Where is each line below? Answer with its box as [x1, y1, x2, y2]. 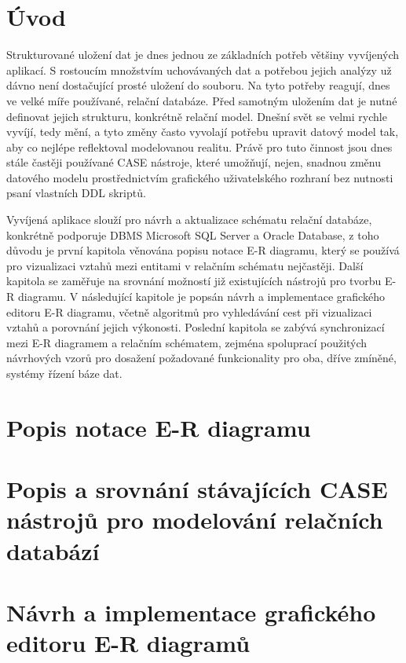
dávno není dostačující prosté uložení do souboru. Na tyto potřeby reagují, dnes [6, 77, 390, 93]
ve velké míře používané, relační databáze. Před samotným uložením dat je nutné [6, 92, 397, 108]
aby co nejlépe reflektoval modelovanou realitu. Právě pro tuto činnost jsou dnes [6, 138, 393, 155]
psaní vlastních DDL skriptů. [6, 185, 146, 201]
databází [6, 534, 100, 566]
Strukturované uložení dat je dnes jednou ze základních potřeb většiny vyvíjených [6, 46, 400, 63]
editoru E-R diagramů [6, 627, 251, 659]
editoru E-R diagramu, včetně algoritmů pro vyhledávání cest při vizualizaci [6, 303, 372, 320]
